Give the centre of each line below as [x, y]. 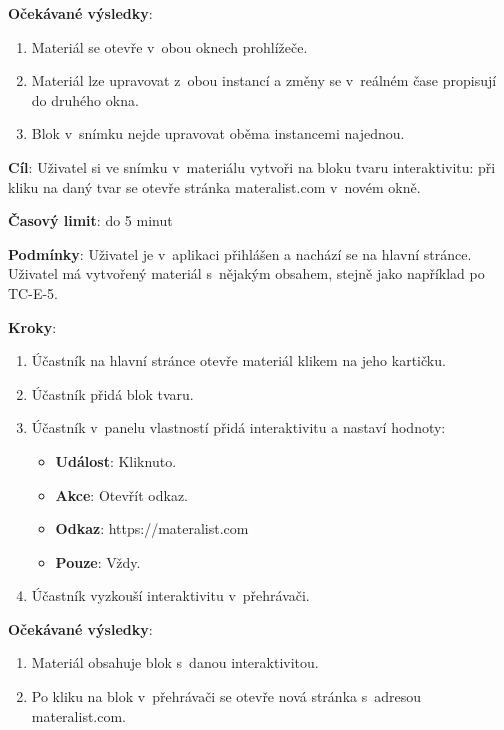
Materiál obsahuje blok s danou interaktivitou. [175, 662]
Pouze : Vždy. [98, 561]
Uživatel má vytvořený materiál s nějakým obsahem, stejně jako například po [246, 273]
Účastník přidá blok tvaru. [112, 393]
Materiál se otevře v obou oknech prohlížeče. [169, 46]
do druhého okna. [85, 99]
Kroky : [32, 326]
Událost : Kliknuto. [116, 460]
